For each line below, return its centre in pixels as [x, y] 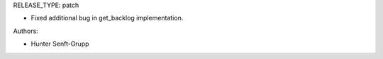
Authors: [26, 31]
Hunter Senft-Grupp [60, 44]
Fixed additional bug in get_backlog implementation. [107, 18]
